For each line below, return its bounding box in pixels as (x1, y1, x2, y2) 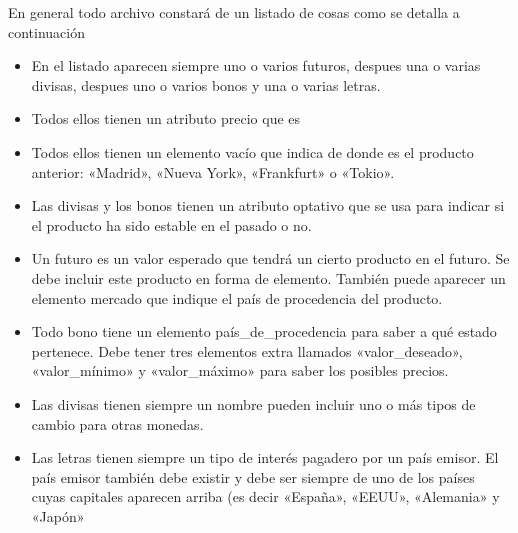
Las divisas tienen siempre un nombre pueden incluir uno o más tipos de (31, 393, 476, 414)
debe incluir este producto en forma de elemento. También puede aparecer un (31, 267, 506, 288)
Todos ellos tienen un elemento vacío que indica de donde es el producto (31, 141, 474, 162)
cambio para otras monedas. (31, 413, 204, 434)
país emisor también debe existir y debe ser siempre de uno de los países (31, 466, 475, 487)
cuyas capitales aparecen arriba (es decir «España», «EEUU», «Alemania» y (31, 486, 500, 507)
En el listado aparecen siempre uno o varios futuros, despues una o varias (31, 55, 481, 76)
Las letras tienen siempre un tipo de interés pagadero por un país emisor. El (31, 447, 499, 468)
